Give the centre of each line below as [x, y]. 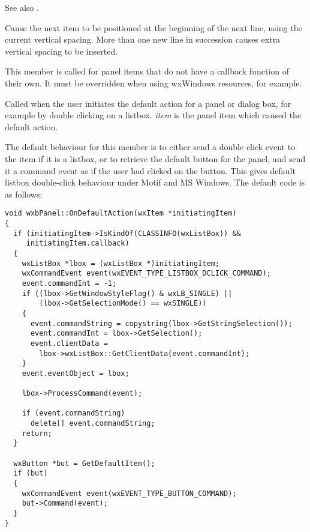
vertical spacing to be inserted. [61, 51]
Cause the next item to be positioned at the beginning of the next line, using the [154, 27]
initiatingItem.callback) [78, 243]
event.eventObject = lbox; [76, 373]
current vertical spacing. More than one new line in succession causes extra [143, 39]
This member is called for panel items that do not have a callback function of [147, 71]
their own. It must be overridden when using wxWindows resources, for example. [154, 83]
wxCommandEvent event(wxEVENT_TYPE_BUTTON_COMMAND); [129, 493]
